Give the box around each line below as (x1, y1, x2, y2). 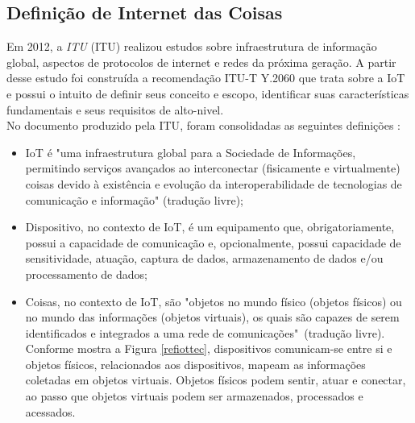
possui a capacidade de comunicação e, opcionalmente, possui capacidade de (25, 234, 401, 251)
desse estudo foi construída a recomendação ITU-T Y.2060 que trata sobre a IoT (6, 69, 405, 86)
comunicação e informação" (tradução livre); (25, 191, 243, 208)
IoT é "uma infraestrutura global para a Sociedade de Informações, (25, 143, 356, 160)
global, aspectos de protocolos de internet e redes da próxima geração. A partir (6, 53, 396, 70)
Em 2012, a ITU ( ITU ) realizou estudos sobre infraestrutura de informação (6, 38, 377, 55)
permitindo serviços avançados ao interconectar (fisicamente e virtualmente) (25, 160, 400, 176)
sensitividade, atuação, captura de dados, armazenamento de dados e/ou (25, 250, 384, 267)
